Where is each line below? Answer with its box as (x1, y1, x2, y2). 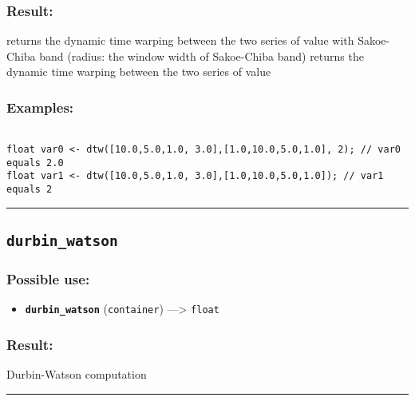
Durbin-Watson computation (6, 365, 147, 382)
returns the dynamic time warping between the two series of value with (6, 32, 354, 49)
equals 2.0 (6, 157, 64, 169)
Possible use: (6, 268, 90, 288)
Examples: (6, 97, 74, 117)
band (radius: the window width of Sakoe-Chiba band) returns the (39, 47, 364, 64)
